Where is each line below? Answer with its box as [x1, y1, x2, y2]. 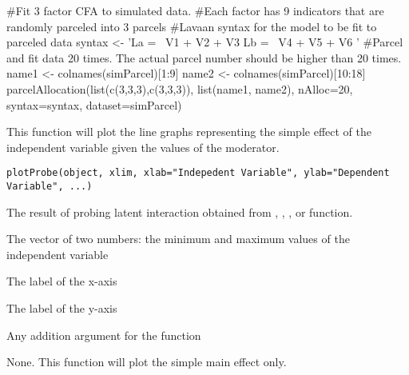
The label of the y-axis [6, 300, 117, 317]
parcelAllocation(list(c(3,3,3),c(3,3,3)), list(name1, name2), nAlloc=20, [6, 80, 353, 97]
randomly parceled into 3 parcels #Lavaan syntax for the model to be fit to [6, 18, 377, 34]
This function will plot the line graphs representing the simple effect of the [6, 123, 371, 140]
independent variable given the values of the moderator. [6, 138, 280, 155]
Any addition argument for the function [6, 326, 201, 343]
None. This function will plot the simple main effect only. [6, 353, 287, 370]
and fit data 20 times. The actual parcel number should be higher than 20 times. [6, 49, 402, 66]
